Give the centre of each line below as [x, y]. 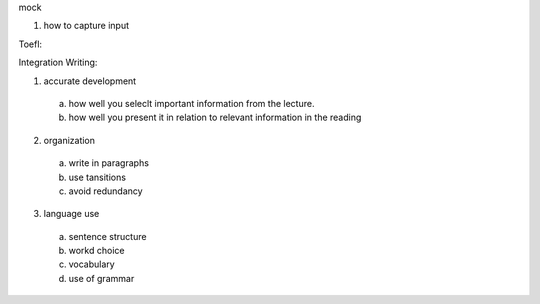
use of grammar [101, 278]
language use [71, 214]
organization [69, 140]
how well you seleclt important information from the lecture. [191, 103]
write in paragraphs [109, 163]
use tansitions [97, 177]
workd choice [96, 251]
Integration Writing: [58, 62]
